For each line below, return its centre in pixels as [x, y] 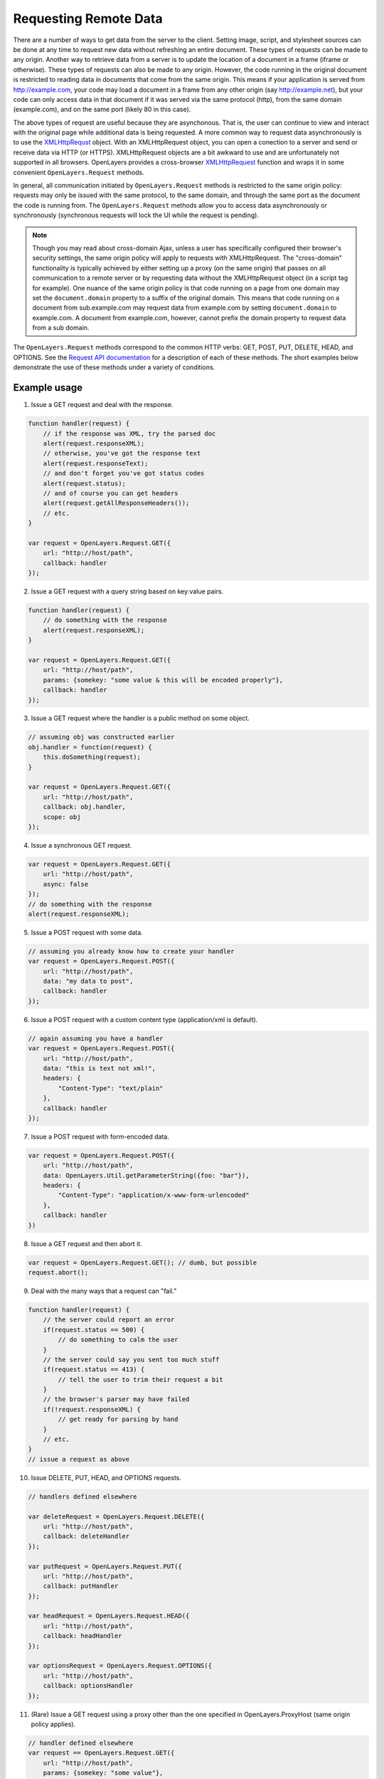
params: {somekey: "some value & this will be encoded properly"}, [163, 680]
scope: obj [62, 817]
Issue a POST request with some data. [87, 932]
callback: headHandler [82, 1636]
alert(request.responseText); [96, 463]
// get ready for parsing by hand [118, 1419]
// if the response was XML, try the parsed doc [129, 433]
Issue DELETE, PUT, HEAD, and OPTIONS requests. [106, 1477]
